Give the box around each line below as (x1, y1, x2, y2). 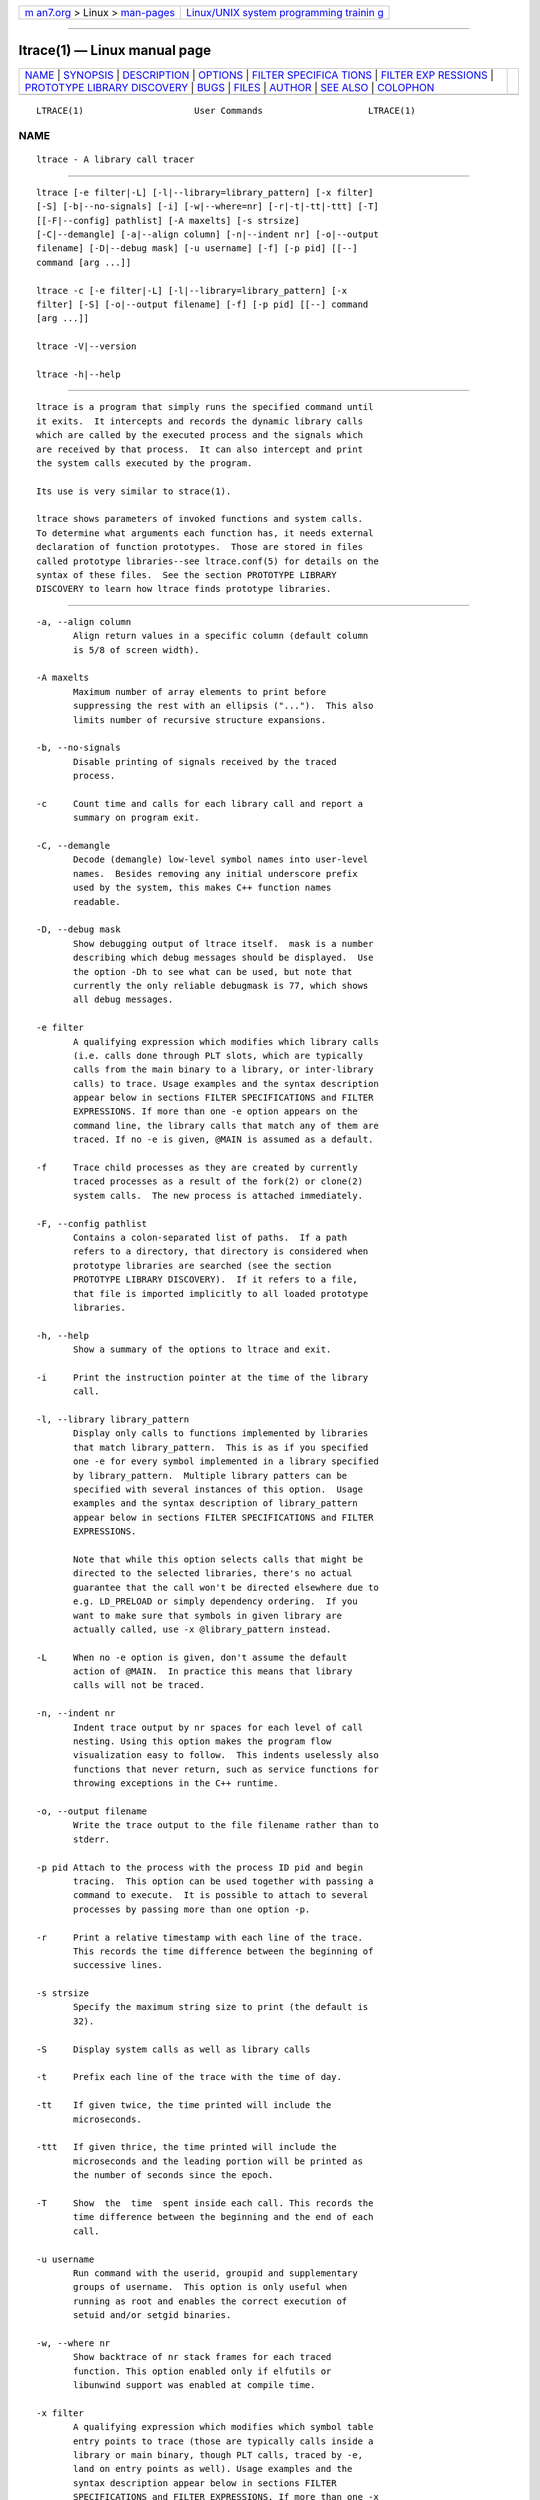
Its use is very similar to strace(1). (36, 485, 232, 497)
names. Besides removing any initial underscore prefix (73, 868, 359, 879)
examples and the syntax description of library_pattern (73, 1498, 359, 1509)
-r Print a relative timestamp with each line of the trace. (36, 1931, 364, 1943)
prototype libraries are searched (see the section (73, 1260, 332, 1271)
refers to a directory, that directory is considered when (73, 1246, 369, 1257)
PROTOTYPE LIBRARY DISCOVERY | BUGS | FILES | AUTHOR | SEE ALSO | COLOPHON (24, 80, 435, 94)
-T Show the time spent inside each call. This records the (36, 2197, 374, 2209)
